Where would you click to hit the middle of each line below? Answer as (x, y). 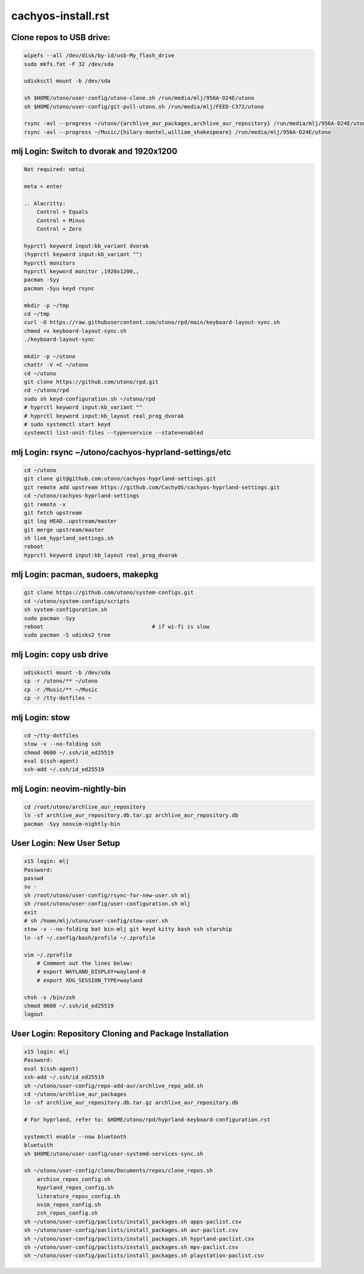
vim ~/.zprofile (48, 955)
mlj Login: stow (40, 717)
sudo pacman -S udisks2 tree (67, 635)
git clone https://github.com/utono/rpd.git (91, 382)
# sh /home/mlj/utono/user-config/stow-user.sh (96, 921)
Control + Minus (61, 220)
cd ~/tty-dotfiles (51, 735)
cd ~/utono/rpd (46, 390)
